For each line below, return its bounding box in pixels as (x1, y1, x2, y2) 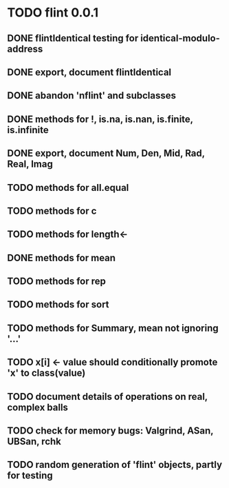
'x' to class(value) (7, 367, 86, 379)
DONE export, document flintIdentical (7, 66, 172, 78)
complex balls (7, 401, 69, 413)
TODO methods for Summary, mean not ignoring (7, 322, 219, 334)
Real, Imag (7, 159, 53, 170)
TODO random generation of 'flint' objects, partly (7, 459, 222, 471)
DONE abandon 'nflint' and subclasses (7, 90, 177, 101)
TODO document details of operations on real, (7, 391, 208, 403)
